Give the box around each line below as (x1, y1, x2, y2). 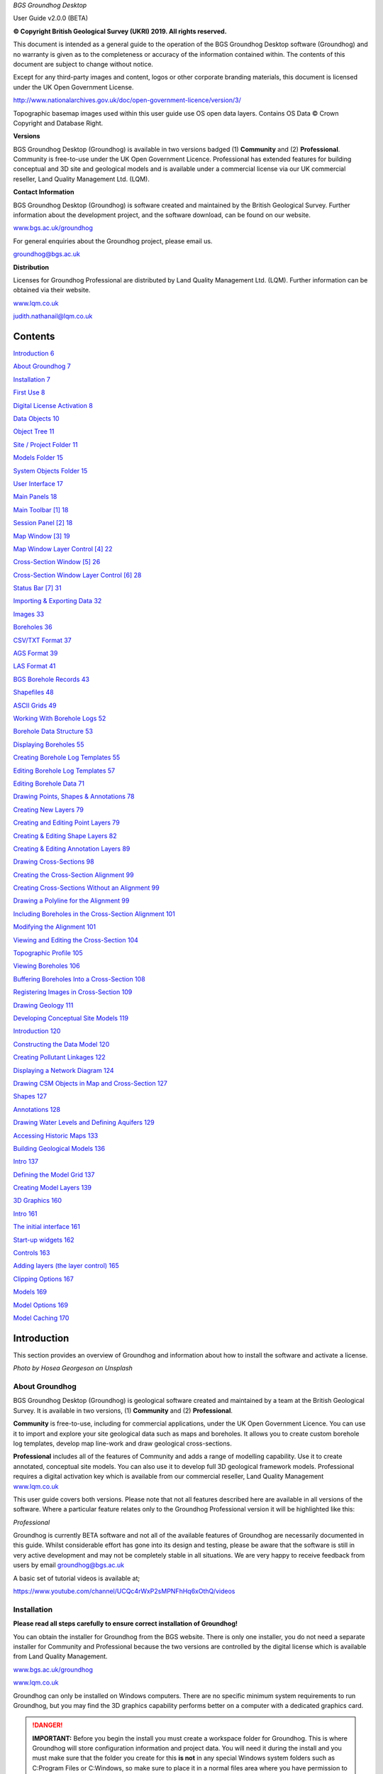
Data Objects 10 (13, 414, 60, 423)
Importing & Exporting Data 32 (13, 597, 102, 605)
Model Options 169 (13, 1301, 69, 1309)
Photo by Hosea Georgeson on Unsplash (13, 1364, 133, 1372)
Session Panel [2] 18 (13, 519, 73, 527)
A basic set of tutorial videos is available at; (13, 1574, 140, 1582)
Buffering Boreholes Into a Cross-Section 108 (13, 974, 145, 983)
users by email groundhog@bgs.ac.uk (13, 1561, 124, 1570)
